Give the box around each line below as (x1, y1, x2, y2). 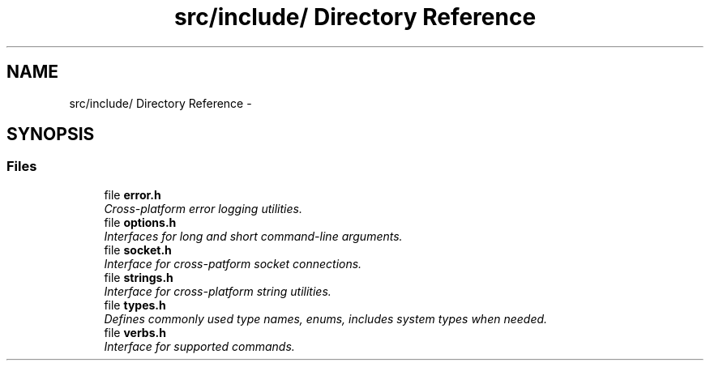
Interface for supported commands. (104, 339, 295, 353)
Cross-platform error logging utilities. (104, 201, 302, 216)
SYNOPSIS (6, 124, 95, 145)
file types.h (104, 297, 166, 312)
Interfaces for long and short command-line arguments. (104, 228, 403, 243)
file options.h (104, 215, 177, 229)
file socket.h (104, 242, 172, 257)
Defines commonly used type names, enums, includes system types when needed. (104, 311, 548, 326)
